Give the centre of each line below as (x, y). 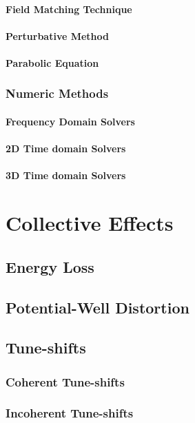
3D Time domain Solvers (66, 175)
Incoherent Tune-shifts (70, 413)
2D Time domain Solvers (66, 148)
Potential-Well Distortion (97, 307)
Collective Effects (90, 223)
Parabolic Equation (52, 62)
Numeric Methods (57, 93)
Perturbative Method (58, 35)
